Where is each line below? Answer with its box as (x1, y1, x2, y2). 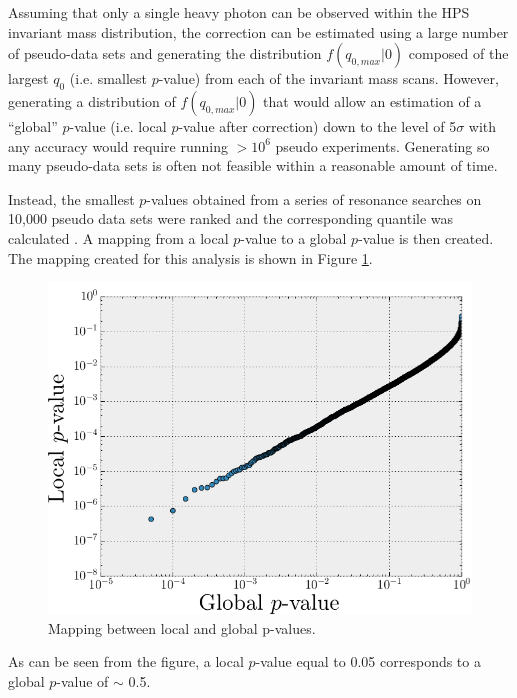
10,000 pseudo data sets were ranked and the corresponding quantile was (8, 208, 454, 229)
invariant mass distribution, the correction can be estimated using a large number (8, 21, 509, 42)
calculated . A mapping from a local (8, 227, 229, 248)
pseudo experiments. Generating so (275, 135, 490, 156)
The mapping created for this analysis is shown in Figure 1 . (8, 247, 373, 268)
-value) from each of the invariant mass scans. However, (158, 68, 499, 89)
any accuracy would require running (8, 135, 228, 156)
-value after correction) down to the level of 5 (178, 115, 457, 136)
